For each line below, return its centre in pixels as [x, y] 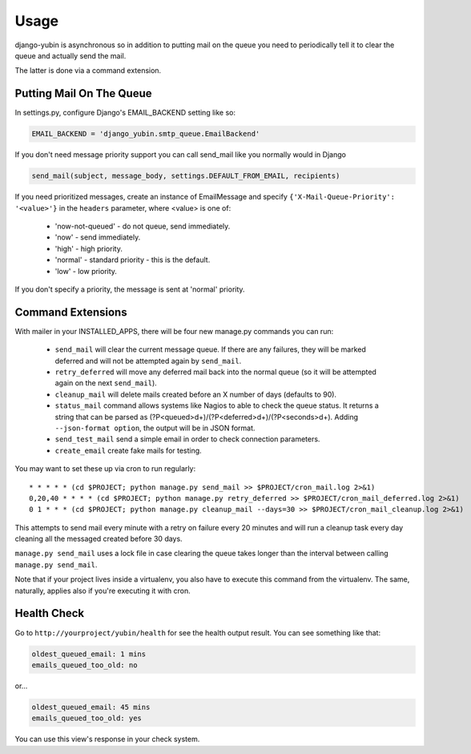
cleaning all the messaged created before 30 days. [99, 539]
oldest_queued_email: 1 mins [89, 654]
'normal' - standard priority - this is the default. [133, 260]
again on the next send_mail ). [106, 383]
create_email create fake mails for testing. [128, 450]
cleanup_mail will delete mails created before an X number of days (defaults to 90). [195, 394]
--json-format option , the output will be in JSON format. [155, 428]
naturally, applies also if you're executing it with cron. [103, 591]
